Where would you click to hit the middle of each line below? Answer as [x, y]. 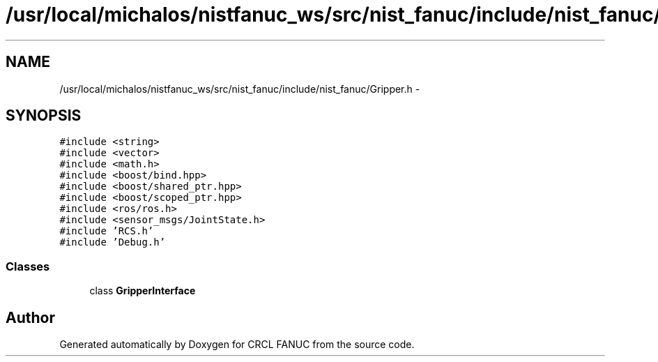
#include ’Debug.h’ [113, 242]
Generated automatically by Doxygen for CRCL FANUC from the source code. [237, 345]
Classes [28, 266]
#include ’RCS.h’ [107, 231]
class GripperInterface [143, 291]
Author [30, 317]
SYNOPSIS [44, 116]
